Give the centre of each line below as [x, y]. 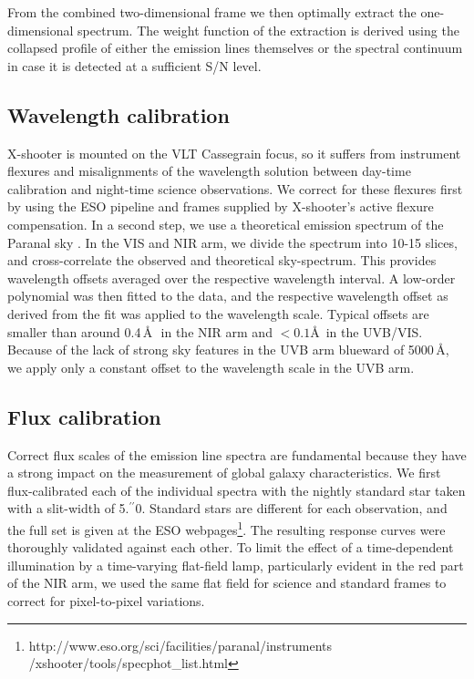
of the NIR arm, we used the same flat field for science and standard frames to [227, 583]
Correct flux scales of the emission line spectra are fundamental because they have [237, 454]
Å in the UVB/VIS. [366, 331]
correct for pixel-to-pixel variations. [106, 600]
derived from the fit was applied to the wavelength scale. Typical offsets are [218, 313]
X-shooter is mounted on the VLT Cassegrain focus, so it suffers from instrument [234, 153]
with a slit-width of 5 [67, 508]
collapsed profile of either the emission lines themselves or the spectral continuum [235, 48]
